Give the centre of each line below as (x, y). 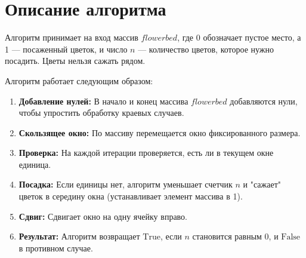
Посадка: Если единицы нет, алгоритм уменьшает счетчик (126, 184)
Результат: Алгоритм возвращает (79, 236)
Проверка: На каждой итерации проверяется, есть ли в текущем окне (146, 153)
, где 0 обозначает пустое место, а (239, 37)
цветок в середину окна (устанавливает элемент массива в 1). (131, 196)
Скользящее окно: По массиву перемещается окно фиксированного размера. (160, 132)
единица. (35, 164)
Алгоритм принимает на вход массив (72, 37)
